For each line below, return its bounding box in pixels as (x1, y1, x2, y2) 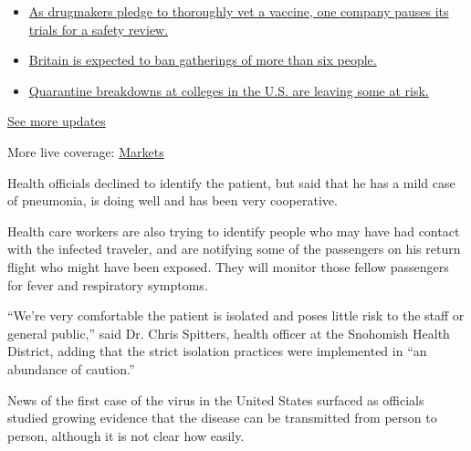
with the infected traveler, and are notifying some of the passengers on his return (7, 239, 461, 258)
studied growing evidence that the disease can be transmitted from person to (7, 408, 437, 427)
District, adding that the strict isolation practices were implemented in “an (7, 341, 427, 361)
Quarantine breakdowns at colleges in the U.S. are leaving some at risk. (28, 80, 429, 100)
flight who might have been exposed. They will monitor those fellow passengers (7, 257, 449, 276)
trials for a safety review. (28, 19, 169, 38)
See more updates (7, 111, 106, 131)
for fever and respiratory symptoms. (7, 275, 208, 294)
